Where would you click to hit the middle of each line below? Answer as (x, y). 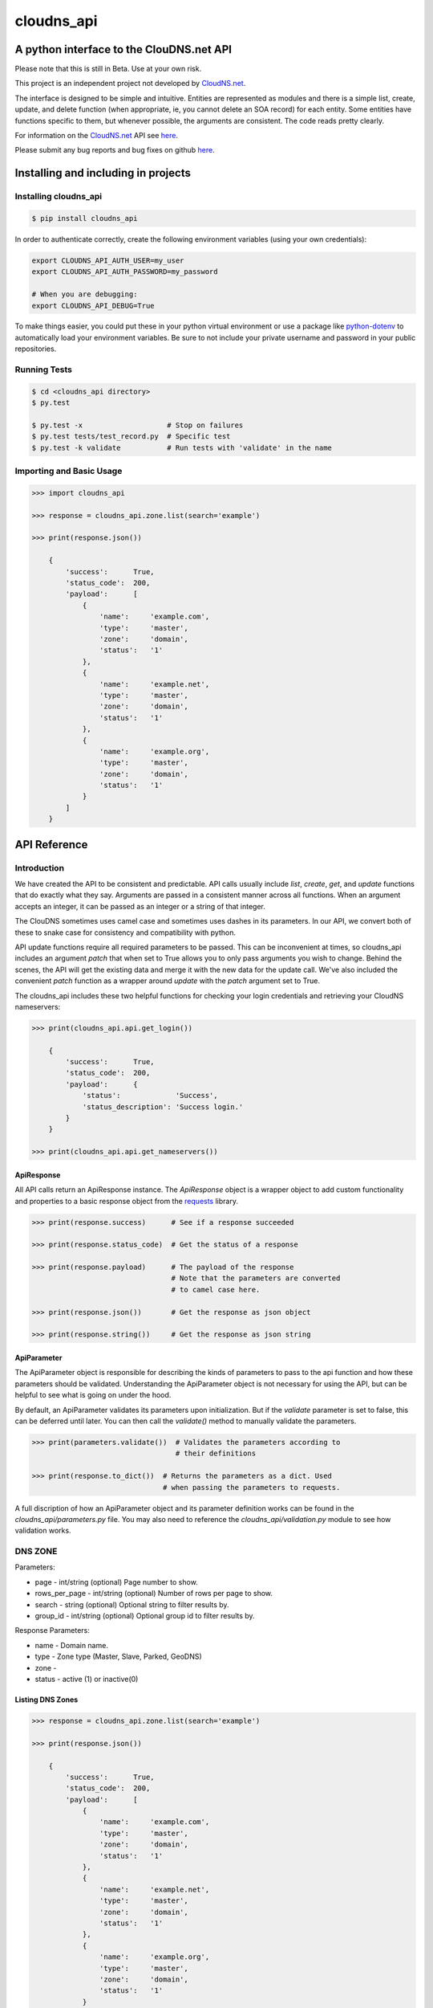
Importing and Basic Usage (69, 471)
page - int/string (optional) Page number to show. (116, 1582)
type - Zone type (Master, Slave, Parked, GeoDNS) (118, 1657)
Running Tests (43, 369)
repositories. (36, 349)
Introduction (39, 867)
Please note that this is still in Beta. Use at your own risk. (108, 69)
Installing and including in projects (103, 173)
